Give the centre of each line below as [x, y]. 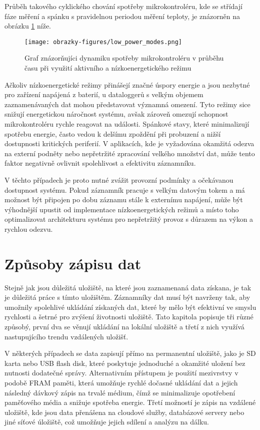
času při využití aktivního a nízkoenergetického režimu [108, 68]
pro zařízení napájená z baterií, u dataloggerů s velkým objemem [104, 94]
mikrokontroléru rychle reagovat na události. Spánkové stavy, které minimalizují [127, 124]
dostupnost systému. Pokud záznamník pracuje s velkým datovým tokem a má [125, 189]
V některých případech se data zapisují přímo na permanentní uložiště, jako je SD [130, 353]
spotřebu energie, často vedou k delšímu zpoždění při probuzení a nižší [113, 133]
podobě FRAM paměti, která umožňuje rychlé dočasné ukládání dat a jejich [121, 382]
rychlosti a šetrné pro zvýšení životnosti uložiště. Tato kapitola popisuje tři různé [129, 317]
